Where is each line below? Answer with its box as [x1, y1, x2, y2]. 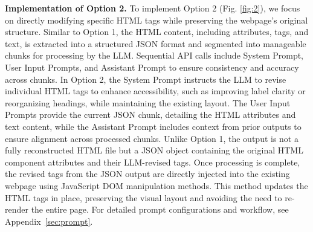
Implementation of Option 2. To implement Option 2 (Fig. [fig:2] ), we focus [5, 2, 300, 14]
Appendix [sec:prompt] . [5, 214, 93, 227]
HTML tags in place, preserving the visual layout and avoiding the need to [5, 191, 282, 204]
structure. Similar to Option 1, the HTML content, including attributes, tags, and [5, 25, 309, 38]
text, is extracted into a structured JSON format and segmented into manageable [5, 37, 306, 50]
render [5, 203, 28, 216]
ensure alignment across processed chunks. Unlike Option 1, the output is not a [5, 132, 298, 144]
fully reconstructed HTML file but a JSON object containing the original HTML [5, 144, 303, 156]
